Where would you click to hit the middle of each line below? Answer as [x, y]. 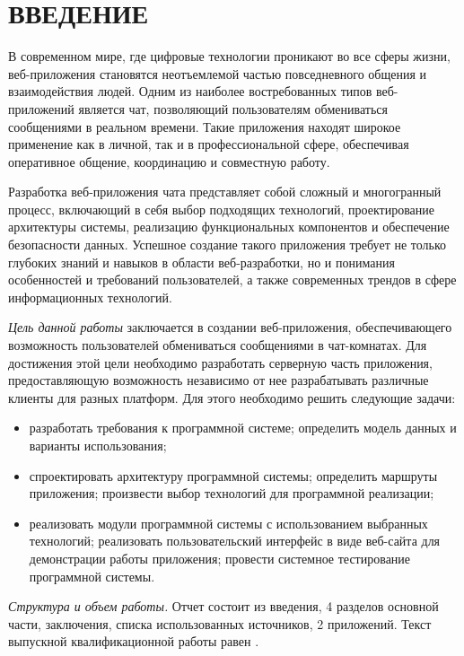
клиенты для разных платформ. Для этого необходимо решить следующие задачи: [232, 397]
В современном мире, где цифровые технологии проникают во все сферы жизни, [229, 56]
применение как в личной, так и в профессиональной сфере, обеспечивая [209, 144]
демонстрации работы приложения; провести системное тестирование [220, 558]
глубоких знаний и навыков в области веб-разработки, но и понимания [201, 262]
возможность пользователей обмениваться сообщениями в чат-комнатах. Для [218, 345]
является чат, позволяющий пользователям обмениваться [233, 108]
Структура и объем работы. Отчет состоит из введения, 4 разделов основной [223, 606]
